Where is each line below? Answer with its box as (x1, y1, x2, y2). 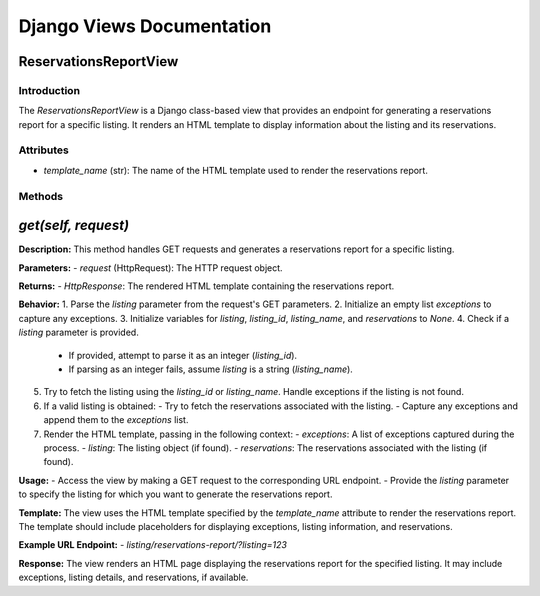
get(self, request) (18, 217, 130, 234)
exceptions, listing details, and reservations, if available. (18, 571, 249, 584)
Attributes (18, 143, 69, 157)
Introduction (18, 83, 80, 97)
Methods (18, 189, 64, 203)
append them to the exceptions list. (43, 414, 189, 426)
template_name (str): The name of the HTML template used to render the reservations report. (43, 164, 429, 176)
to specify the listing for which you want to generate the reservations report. (18, 488, 333, 500)
